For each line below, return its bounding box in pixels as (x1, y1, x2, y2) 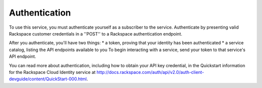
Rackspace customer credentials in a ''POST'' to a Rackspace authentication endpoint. (9, 31, 182, 36)
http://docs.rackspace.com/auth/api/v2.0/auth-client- (96, 69, 204, 75)
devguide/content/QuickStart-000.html (9, 76, 87, 82)
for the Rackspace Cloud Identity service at (9, 69, 96, 75)
